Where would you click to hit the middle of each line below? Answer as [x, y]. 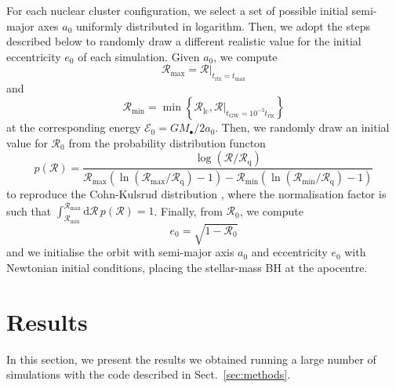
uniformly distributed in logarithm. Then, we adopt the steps [223, 25]
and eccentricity [289, 252]
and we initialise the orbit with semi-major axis [120, 252]
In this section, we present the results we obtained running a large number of [191, 359]
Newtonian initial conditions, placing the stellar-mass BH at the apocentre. [187, 267]
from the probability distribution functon [167, 142]
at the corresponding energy [74, 127]
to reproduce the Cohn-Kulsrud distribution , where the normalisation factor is [196, 194]
